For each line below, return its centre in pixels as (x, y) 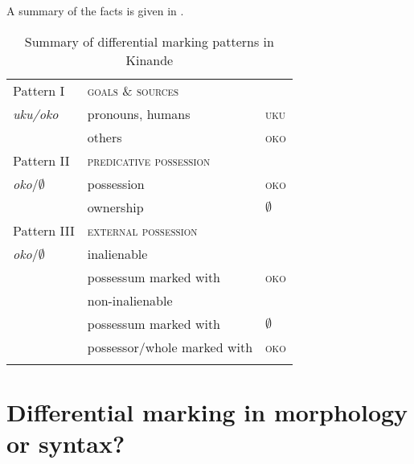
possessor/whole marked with (170, 347)
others (105, 137)
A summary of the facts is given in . (95, 10)
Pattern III (44, 230)
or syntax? (66, 443)
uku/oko (36, 113)
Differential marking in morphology (207, 411)
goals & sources (133, 90)
